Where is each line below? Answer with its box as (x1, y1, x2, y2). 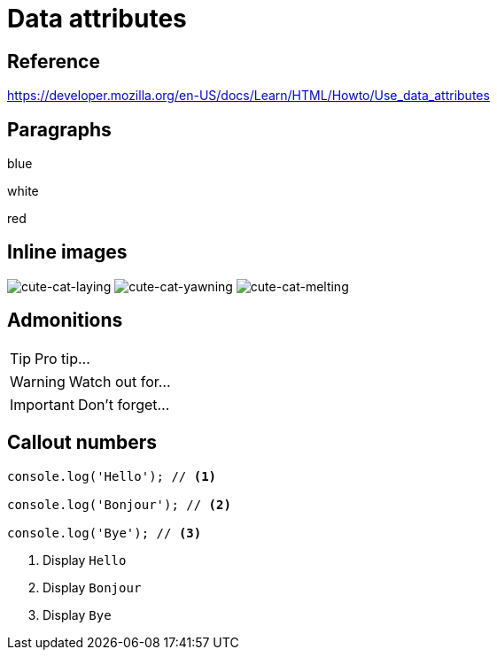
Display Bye (43, 607, 112, 622)
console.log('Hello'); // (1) (7, 468, 217, 483)
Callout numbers (7, 431, 158, 454)
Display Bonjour (43, 579, 142, 595)
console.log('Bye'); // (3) (7, 525, 202, 540)
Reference (7, 50, 100, 73)
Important (10, 395, 74, 414)
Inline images (7, 241, 128, 264)
